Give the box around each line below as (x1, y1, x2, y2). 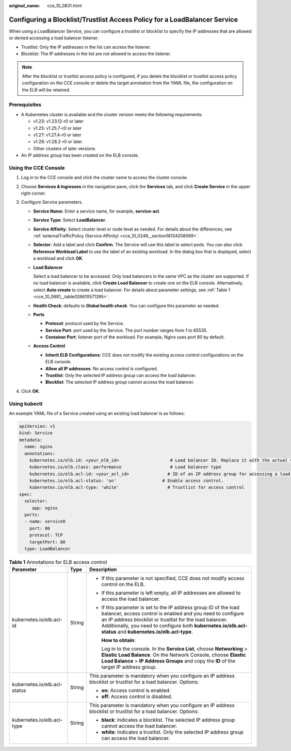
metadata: (19, 437, 43, 443)
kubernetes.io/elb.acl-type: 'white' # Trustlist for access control (29, 484, 244, 490)
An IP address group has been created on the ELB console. (21, 152, 139, 158)
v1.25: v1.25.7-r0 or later (33, 125, 82, 131)
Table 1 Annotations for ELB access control (9, 559, 107, 566)
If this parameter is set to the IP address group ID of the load (101, 604, 240, 611)
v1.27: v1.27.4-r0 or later (33, 132, 82, 138)
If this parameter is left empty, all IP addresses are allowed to (101, 590, 241, 596)
